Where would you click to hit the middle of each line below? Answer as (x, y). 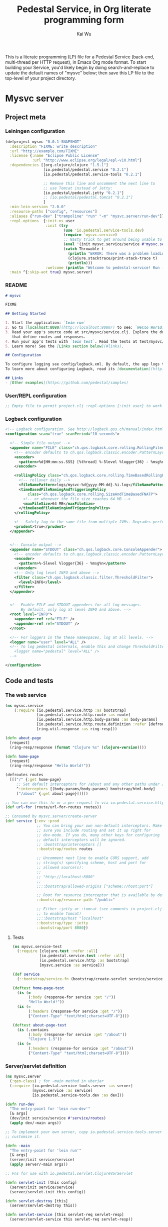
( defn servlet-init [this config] (41, 1182)
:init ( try (57, 225)
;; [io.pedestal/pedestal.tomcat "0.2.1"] (88, 198)
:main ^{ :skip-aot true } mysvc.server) (51, 272)
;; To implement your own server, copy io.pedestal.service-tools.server (84, 1132)
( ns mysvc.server (23, 1077)
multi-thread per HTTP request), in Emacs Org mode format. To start (76, 62)
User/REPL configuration (36, 396)
